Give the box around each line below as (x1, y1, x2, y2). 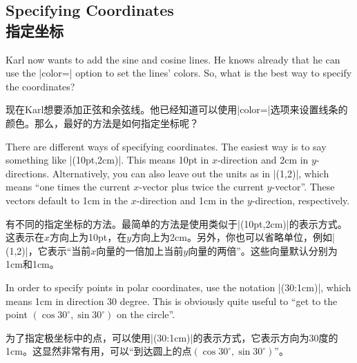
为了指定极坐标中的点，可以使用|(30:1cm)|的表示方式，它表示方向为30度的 (6, 330, 338, 344)
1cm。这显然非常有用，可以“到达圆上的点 (6, 344, 192, 358)
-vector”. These (271, 179, 335, 194)
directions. (6, 166, 50, 180)
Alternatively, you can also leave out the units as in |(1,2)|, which (52, 166, 329, 180)
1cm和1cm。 (6, 257, 59, 271)
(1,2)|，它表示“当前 (6, 243, 91, 257)
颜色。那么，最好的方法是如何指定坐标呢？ (6, 115, 199, 130)
